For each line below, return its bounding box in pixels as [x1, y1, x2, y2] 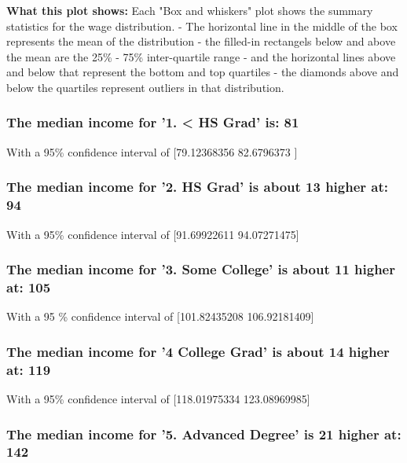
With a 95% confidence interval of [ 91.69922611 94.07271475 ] [6, 226, 299, 242]
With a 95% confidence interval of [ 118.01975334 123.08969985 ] [6, 390, 310, 406]
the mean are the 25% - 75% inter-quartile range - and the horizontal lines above [6, 48, 396, 64]
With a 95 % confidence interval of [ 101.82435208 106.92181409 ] [6, 308, 314, 325]
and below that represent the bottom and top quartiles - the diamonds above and [6, 64, 399, 80]
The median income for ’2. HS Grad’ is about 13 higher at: [6, 177, 389, 197]
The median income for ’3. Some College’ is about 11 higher [6, 259, 395, 279]
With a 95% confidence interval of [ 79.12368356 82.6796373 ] [6, 143, 298, 160]
